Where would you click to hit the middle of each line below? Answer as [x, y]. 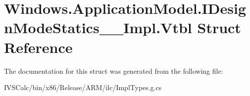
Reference [38, 47]
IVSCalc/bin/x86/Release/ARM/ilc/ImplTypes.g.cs [83, 87]
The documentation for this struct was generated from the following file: [114, 71]
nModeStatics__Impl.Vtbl [98, 27]
